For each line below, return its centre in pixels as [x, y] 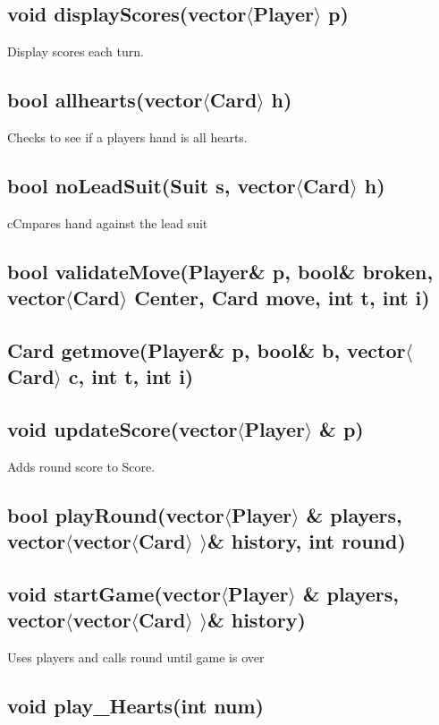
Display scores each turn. [76, 51]
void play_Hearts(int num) [136, 706]
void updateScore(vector [122, 429]
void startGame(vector [114, 594]
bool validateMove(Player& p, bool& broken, [220, 271]
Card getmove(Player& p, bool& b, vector [207, 350]
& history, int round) [306, 541]
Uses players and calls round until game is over [136, 657]
